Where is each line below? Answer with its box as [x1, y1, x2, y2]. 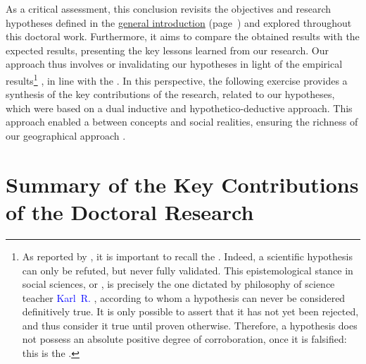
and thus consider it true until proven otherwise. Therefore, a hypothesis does [22, 317, 358, 332]
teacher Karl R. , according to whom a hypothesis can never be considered [22, 290, 346, 305]
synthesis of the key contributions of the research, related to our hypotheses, [6, 87, 335, 102]
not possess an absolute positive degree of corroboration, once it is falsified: [22, 332, 347, 346]
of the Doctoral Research [6, 197, 254, 226]
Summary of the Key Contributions [6, 169, 359, 198]
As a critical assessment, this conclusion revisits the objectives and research [6, 1, 332, 16]
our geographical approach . [6, 128, 126, 142]
